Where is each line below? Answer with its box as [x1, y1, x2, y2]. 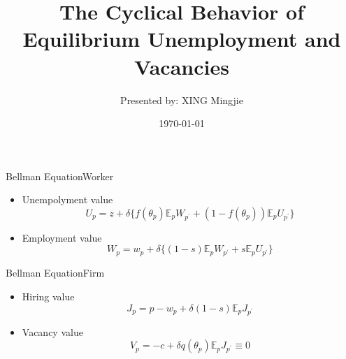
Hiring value [22, 289, 75, 304]
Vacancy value [22, 324, 83, 339]
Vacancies [134, 52, 229, 80]
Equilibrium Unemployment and [22, 24, 341, 53]
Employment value [22, 230, 102, 244]
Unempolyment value [22, 192, 113, 207]
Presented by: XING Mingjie [120, 92, 243, 107]
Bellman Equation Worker [6, 168, 114, 183]
